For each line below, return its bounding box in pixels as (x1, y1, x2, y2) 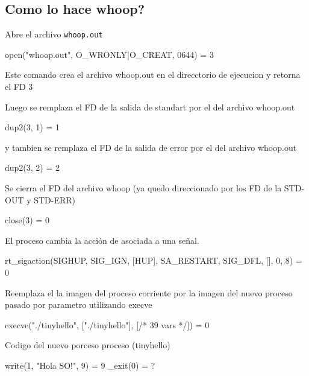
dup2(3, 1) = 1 (5, 121, 60, 133)
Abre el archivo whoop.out (5, 28, 103, 40)
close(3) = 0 (5, 214, 49, 226)
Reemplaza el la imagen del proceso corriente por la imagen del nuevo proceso (5, 286, 293, 299)
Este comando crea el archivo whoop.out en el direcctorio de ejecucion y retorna (5, 68, 301, 81)
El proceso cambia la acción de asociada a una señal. (5, 234, 199, 246)
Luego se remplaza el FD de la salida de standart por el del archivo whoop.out (5, 100, 295, 113)
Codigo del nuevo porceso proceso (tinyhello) (5, 339, 170, 351)
